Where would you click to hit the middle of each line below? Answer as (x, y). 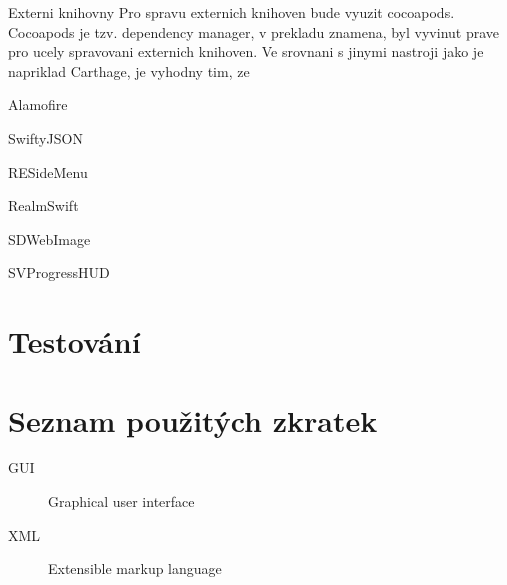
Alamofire (38, 104)
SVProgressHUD (59, 272)
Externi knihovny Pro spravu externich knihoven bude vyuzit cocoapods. (231, 12)
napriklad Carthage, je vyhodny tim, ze (129, 70)
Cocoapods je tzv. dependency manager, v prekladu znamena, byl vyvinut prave (254, 31)
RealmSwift (43, 205)
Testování (74, 341)
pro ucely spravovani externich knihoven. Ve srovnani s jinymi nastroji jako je (246, 51)
